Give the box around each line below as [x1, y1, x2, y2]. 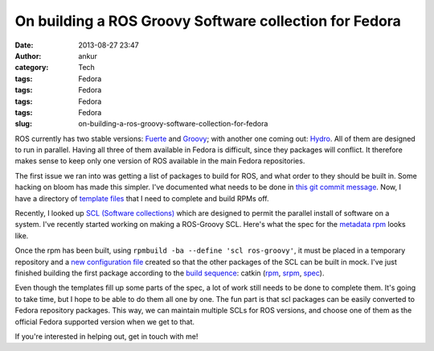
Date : [14, 40, 34, 50]
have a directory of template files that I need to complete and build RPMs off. [14, 193, 269, 203]
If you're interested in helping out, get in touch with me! [14, 331, 199, 341]
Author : [14, 51, 42, 60]
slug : [14, 119, 32, 129]
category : [14, 63, 49, 72]
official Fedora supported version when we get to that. [14, 316, 195, 326]
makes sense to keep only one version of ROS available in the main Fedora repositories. [14, 156, 305, 166]
